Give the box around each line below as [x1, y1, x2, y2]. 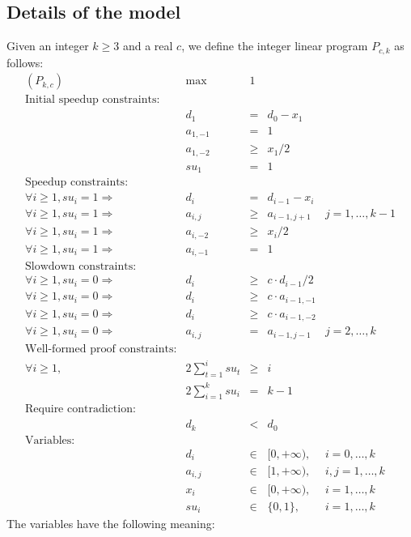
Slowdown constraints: [25, 261, 137, 273]
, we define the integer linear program [181, 37, 368, 54]
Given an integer [6, 37, 89, 54]
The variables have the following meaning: [6, 514, 215, 531]
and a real [122, 37, 173, 54]
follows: [6, 53, 44, 70]
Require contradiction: [25, 403, 136, 416]
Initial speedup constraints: [25, 94, 160, 106]
